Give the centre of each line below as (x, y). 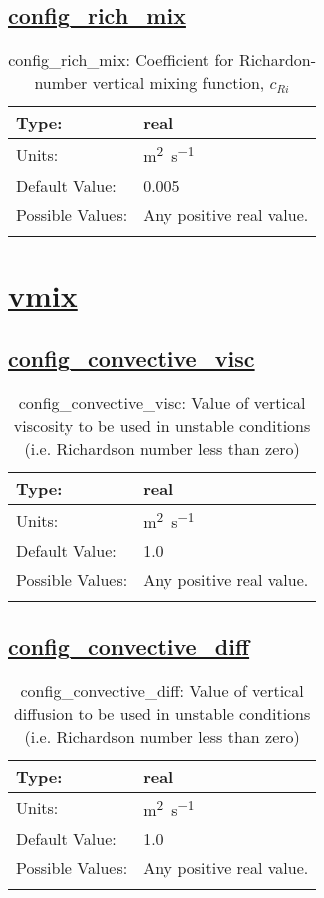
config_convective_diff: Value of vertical (162, 690)
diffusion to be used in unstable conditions (162, 713)
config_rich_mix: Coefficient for (121, 60)
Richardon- (277, 60)
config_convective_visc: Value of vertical (162, 403)
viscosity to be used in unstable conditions (162, 426)
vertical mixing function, (178, 83)
